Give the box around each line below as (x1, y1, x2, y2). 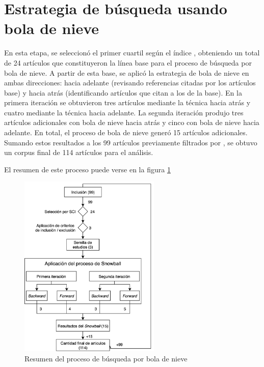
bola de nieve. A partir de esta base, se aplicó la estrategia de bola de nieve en (4, 67, 249, 78)
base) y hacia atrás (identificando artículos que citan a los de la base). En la (4, 87, 242, 98)
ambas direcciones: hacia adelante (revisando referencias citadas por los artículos (4, 77, 256, 88)
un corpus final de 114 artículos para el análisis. (4, 147, 153, 158)
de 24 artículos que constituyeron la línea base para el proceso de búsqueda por (4, 57, 252, 68)
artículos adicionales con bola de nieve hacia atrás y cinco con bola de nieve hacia (4, 117, 259, 128)
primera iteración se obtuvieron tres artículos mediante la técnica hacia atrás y (4, 97, 251, 108)
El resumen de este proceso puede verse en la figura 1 (4, 164, 171, 174)
